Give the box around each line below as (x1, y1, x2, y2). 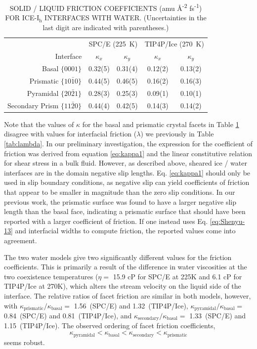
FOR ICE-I (5, 12, 40, 23)
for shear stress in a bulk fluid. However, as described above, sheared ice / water (4, 158, 247, 168)
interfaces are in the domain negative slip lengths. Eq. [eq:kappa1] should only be (4, 167, 251, 177)
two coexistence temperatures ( (4, 271, 98, 281)
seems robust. (4, 337, 45, 347)
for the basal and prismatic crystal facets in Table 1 (82, 119, 239, 129)
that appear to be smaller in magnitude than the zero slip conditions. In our (4, 187, 235, 197)
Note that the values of (4, 119, 74, 129)
